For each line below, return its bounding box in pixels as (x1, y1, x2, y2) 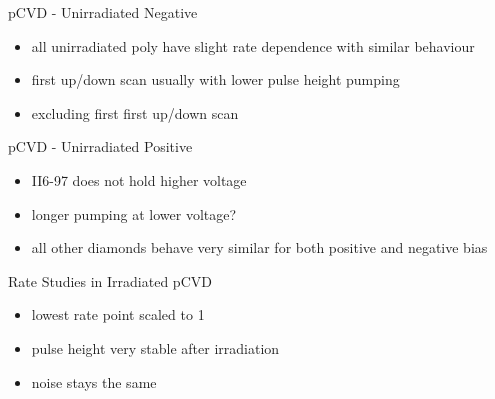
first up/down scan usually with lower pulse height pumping (31, 69, 400, 90)
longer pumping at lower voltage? (31, 203, 237, 224)
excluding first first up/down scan (31, 102, 239, 123)
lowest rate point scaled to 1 (31, 304, 205, 325)
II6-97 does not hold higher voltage (31, 169, 247, 190)
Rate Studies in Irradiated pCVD (8, 270, 212, 291)
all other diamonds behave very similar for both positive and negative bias (31, 237, 488, 258)
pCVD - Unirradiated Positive (8, 136, 193, 157)
